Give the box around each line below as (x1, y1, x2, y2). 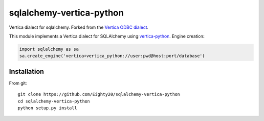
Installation (9, 67, 44, 76)
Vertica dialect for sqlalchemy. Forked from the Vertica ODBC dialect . (9, 24, 149, 30)
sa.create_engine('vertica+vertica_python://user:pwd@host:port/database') (19, 53, 205, 59)
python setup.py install (18, 105, 77, 111)
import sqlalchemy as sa (19, 46, 79, 52)
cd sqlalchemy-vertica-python (18, 98, 90, 104)
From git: (9, 80, 27, 86)
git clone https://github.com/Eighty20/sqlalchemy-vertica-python (18, 92, 180, 97)
